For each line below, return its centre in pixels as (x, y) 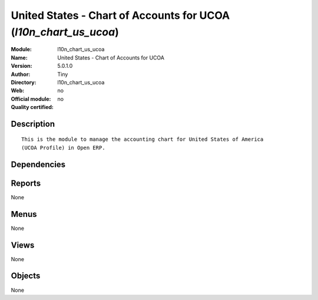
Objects (26, 276)
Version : (21, 66)
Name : (19, 57)
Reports (26, 183)
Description (33, 124)
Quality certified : (32, 107)
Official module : (31, 99)
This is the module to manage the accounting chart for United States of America (143, 139)
